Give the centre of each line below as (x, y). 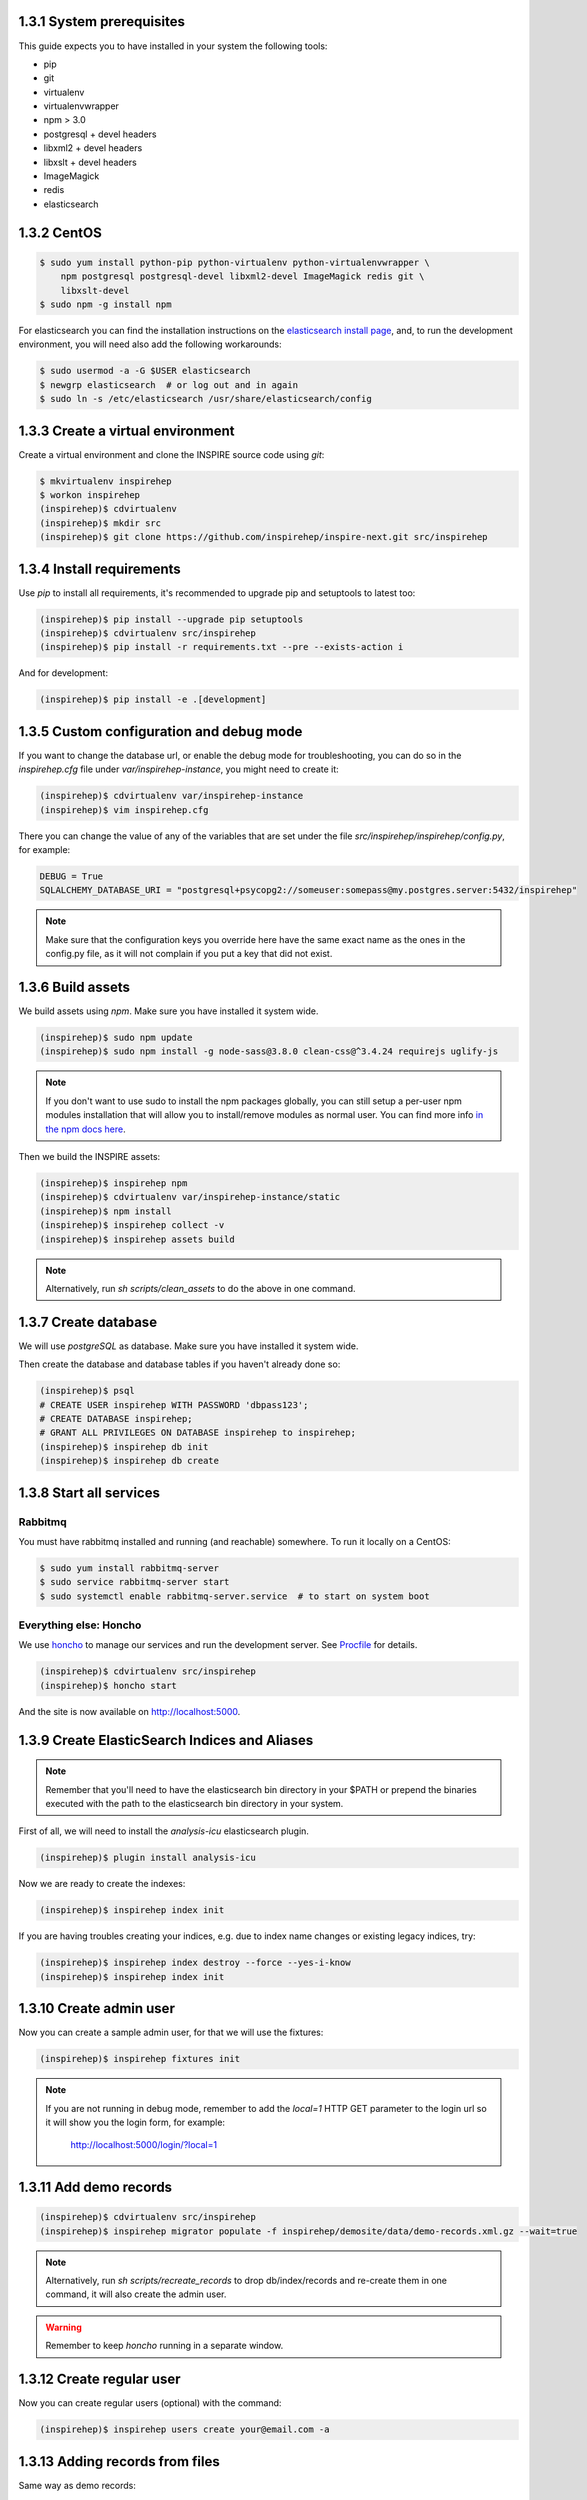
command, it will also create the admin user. (136, 2294)
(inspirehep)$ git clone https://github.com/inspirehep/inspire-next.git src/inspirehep (264, 537)
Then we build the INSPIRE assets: (89, 1157)
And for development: (63, 673)
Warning (63, 2327)
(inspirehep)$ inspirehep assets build (137, 1239)
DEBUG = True (71, 876)
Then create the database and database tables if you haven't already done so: (179, 1364)
